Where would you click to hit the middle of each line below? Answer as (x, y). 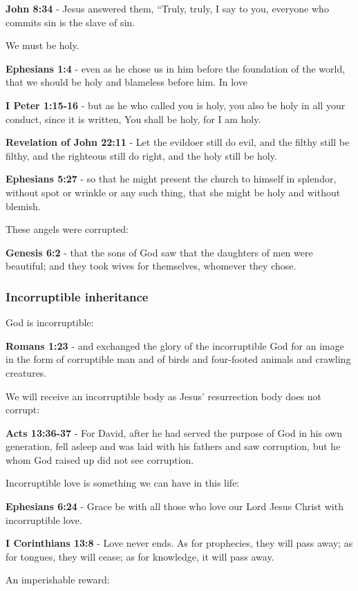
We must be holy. (43, 45)
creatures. (26, 372)
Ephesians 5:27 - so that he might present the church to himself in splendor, (171, 179)
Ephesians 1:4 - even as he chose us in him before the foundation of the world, (176, 68)
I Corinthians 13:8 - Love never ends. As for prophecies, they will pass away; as (179, 543)
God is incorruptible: (50, 322)
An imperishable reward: (58, 580)
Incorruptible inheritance (77, 296)
